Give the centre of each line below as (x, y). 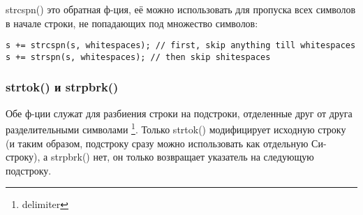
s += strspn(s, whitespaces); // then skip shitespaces (138, 57)
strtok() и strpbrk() (62, 87)
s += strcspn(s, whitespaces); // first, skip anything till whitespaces (181, 46)
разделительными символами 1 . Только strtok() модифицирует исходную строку (176, 128)
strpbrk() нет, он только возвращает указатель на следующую (182, 157)
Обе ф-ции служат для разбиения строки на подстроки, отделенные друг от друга (179, 113)
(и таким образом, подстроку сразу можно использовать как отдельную (157, 143)
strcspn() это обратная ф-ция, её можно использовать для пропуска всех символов (181, 9)
